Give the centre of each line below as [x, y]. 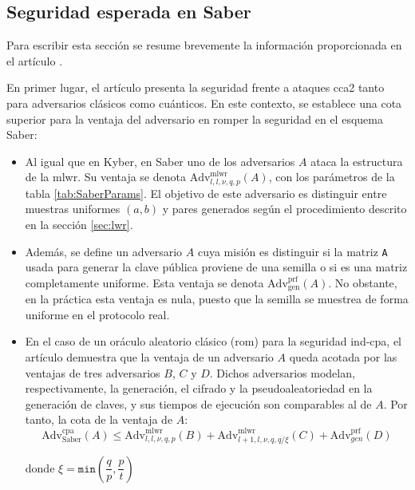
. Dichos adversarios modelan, [282, 372]
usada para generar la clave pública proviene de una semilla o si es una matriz [216, 267]
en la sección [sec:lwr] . [79, 224]
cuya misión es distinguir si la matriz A [292, 251]
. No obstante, [363, 282]
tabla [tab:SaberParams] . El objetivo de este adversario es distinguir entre [206, 193]
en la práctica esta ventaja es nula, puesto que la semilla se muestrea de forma [217, 299]
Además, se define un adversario [104, 251]
